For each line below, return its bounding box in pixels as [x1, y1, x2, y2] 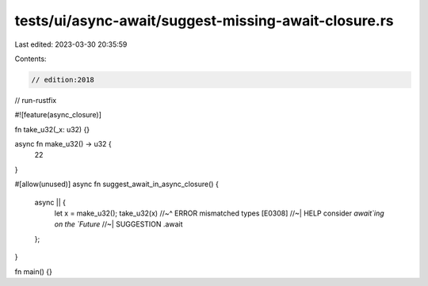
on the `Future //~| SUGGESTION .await [54, 219, 183, 229]
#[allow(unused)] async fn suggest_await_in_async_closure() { [14, 179, 220, 189]
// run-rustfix [14, 95, 57, 105]
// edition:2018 [31, 75, 95, 84]
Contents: [14, 54, 47, 63]
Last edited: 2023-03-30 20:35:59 [14, 40, 128, 49]
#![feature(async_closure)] [14, 110, 102, 120]
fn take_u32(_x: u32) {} [14, 124, 90, 134]
